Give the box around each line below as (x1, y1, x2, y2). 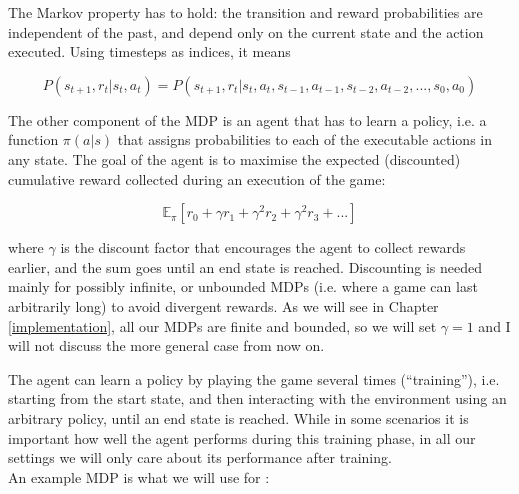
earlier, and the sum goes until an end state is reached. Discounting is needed (8, 256, 483, 277)
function (8, 129, 59, 150)
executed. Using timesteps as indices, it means (8, 41, 291, 62)
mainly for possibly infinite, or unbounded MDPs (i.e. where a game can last (8, 276, 478, 297)
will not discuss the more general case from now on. (8, 335, 325, 356)
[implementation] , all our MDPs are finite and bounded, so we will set (8, 315, 437, 336)
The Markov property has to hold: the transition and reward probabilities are (8, 2, 483, 22)
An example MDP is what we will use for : (8, 466, 270, 487)
